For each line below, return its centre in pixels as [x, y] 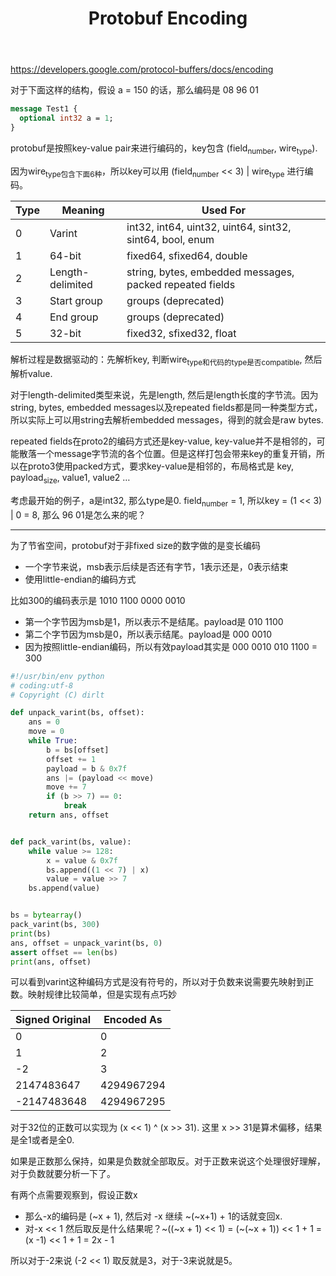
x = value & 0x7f [82, 860]
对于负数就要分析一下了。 [63, 1174]
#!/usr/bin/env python [57, 676]
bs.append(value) [64, 888]
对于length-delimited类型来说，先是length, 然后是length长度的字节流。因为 [164, 395]
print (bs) [31, 933]
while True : [53, 741]
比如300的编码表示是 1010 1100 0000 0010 [98, 600]
